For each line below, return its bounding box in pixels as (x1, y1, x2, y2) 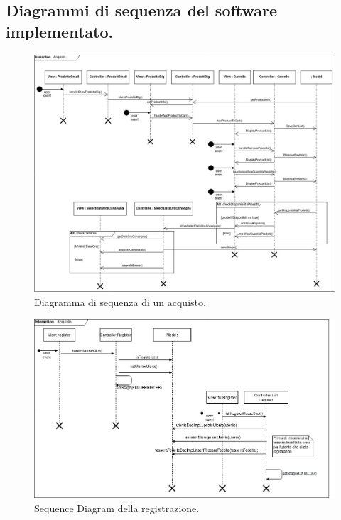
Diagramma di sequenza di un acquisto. (34, 294, 206, 309)
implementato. (6, 20, 114, 42)
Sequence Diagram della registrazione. (34, 500, 200, 515)
